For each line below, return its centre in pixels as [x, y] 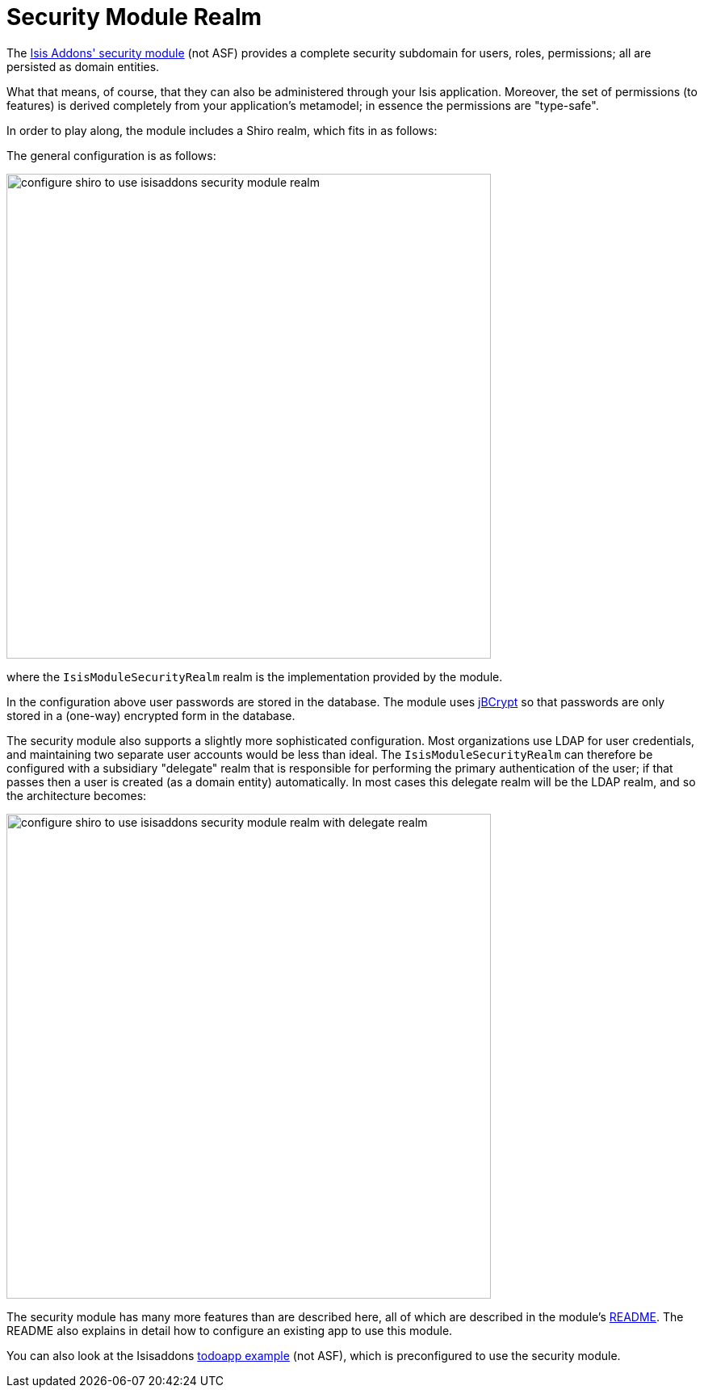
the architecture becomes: [77, 795]
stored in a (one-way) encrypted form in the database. [151, 715]
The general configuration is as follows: [111, 155]
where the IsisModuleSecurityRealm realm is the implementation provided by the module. [255, 676]
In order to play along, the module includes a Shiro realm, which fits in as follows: [222, 130]
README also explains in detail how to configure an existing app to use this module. [230, 1330]
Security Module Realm [134, 17]
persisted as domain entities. [83, 66]
